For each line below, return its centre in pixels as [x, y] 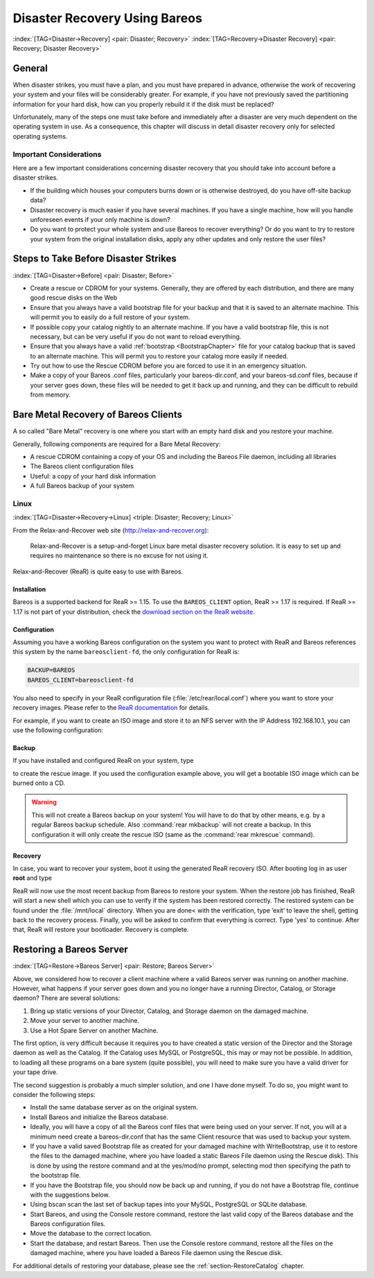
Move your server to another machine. [85, 1021]
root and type [32, 878]
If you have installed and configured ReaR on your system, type [103, 761]
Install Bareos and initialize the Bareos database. [99, 1117]
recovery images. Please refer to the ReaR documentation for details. [111, 708]
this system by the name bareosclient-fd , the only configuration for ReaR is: [126, 652]
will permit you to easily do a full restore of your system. [110, 317]
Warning [44, 802]
